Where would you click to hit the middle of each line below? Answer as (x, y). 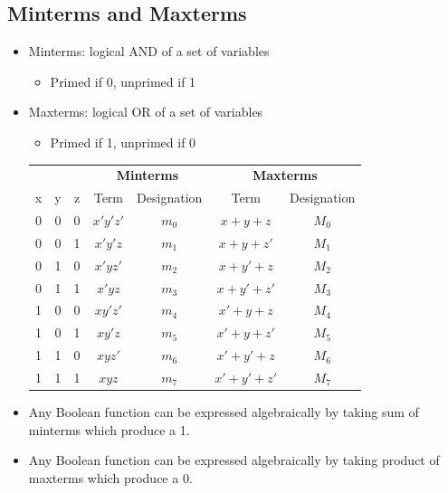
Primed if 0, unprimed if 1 (123, 81)
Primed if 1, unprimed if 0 (123, 142)
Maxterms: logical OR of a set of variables (146, 112)
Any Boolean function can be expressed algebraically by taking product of (234, 460)
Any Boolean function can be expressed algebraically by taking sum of (224, 412)
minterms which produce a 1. (109, 429)
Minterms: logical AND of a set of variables (149, 51)
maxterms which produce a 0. (110, 477)
